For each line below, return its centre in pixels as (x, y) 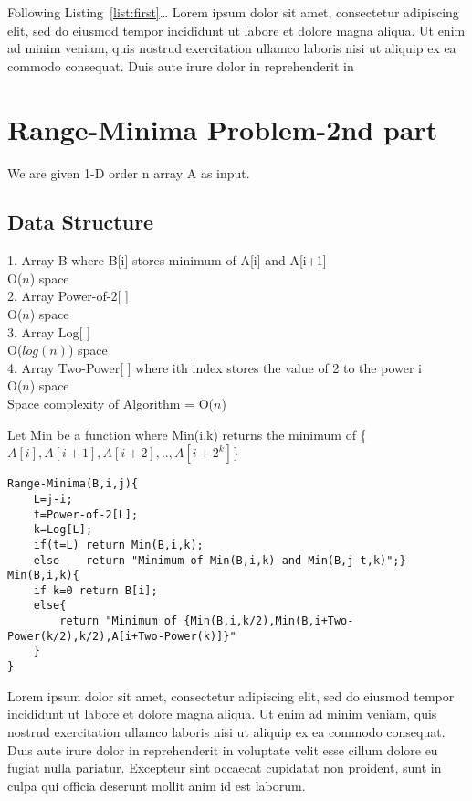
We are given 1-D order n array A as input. (129, 172)
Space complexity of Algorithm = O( (110, 404)
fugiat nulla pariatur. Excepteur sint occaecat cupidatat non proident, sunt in (225, 768)
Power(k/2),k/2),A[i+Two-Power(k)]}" (122, 636)
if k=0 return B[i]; (95, 590)
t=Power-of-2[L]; (86, 514)
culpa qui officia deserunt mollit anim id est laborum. (157, 785)
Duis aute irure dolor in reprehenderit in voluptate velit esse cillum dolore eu (223, 749)
